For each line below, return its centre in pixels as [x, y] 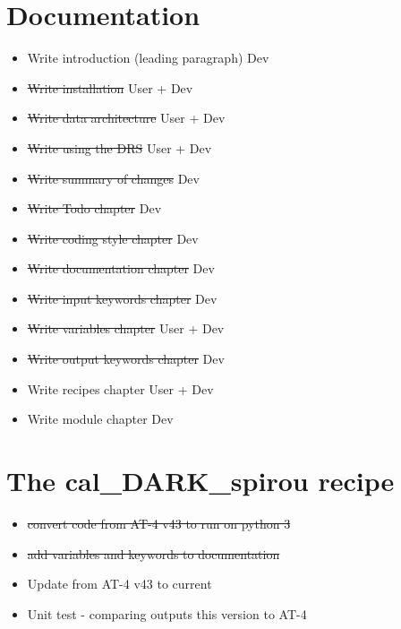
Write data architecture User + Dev [126, 118]
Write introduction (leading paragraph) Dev [148, 58]
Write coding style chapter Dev [113, 238]
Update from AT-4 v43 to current [119, 584]
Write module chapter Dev [100, 419]
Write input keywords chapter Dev [122, 298]
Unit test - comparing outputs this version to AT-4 [167, 613]
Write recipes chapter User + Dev [120, 388]
